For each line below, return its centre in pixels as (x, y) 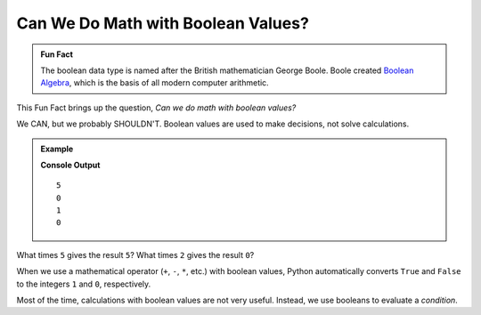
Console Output (70, 165)
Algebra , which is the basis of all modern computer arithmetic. (155, 83)
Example (57, 149)
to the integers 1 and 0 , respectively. (84, 284)
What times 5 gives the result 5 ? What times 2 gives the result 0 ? (135, 254)
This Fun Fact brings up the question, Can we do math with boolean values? (156, 108)
